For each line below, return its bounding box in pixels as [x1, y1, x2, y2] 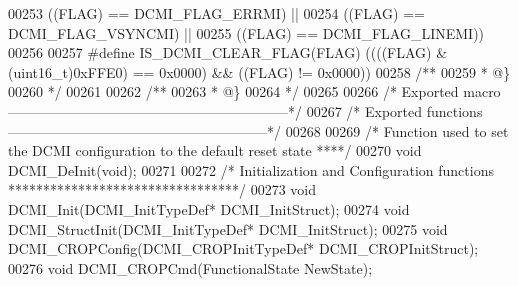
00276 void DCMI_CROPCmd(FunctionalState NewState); [8, 257, 373, 278]
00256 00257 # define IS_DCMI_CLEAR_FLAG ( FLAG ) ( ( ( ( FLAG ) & [8, 42, 448, 63]
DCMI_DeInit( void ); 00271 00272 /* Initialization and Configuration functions [8, 159, 494, 180]
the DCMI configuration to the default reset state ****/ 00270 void [8, 140, 422, 161]
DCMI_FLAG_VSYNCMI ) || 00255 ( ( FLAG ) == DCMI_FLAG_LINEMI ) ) [8, 22, 485, 43]
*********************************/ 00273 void [8, 179, 317, 200]
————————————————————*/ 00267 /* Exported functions [8, 100, 483, 121]
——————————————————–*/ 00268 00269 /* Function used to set [8, 120, 509, 141]
